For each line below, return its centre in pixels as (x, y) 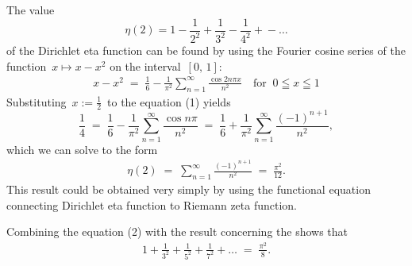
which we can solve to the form (82, 149)
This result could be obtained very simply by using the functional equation (189, 189)
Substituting (37, 101)
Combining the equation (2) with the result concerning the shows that (177, 231)
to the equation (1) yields (169, 101)
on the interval (145, 66)
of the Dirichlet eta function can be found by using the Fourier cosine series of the (206, 50)
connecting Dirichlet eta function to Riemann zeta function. (152, 204)
